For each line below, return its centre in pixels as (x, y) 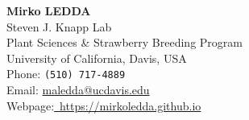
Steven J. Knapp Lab (59, 26)
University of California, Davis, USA (97, 58)
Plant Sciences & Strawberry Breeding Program (124, 42)
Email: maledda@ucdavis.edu (78, 90)
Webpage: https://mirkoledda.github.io (104, 105)
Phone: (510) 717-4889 (66, 74)
